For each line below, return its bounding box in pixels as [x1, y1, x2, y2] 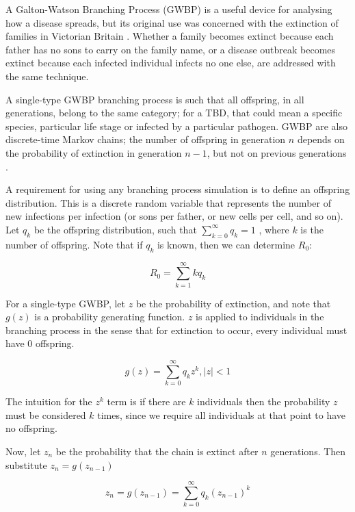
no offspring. [5, 421, 57, 435]
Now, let [5, 444, 41, 458]
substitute [5, 457, 47, 472]
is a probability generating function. [34, 309, 185, 324]
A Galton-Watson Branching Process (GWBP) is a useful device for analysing [5, 2, 332, 16]
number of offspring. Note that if [5, 237, 143, 251]
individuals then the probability [197, 394, 330, 409]
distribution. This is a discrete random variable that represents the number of [5, 195, 331, 209]
